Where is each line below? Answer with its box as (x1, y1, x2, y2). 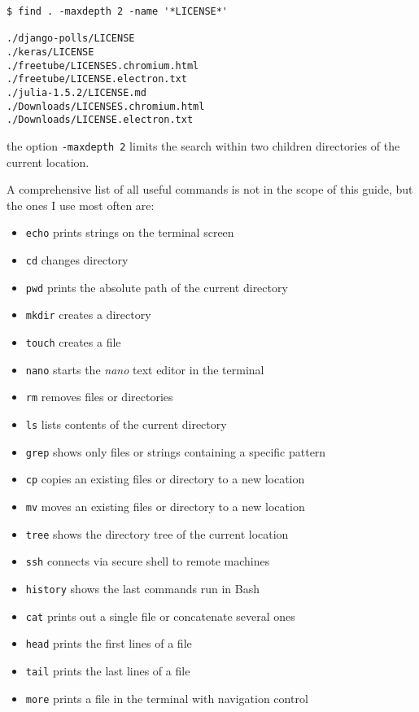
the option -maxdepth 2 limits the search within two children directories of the (7, 137, 400, 154)
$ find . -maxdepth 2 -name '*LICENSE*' (7, 6, 229, 17)
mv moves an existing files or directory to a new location (25, 497, 305, 514)
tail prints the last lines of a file (25, 662, 190, 679)
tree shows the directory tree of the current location (25, 525, 289, 542)
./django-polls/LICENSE (7, 33, 135, 45)
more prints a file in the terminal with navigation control (25, 689, 308, 706)
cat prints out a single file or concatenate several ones (25, 607, 295, 624)
